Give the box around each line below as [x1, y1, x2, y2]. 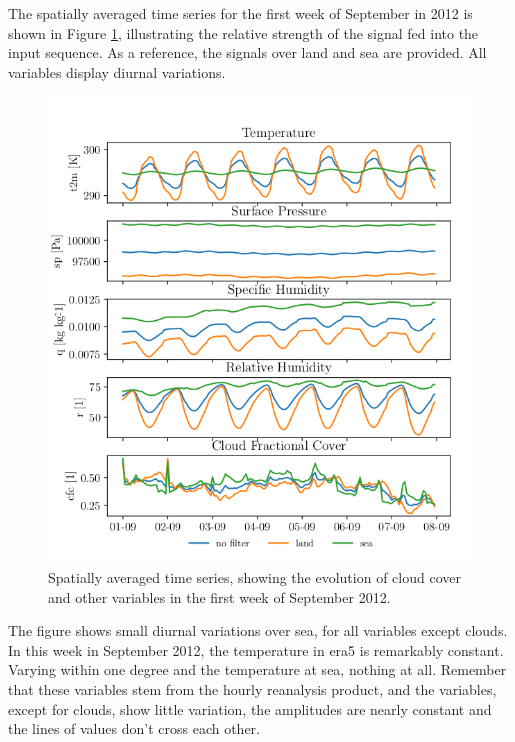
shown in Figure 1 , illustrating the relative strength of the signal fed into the [8, 22, 479, 43]
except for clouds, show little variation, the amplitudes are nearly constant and [8, 698, 492, 719]
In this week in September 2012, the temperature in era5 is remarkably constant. [8, 639, 504, 660]
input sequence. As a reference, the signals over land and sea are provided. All [8, 42, 487, 63]
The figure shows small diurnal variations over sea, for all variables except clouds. [8, 620, 508, 641]
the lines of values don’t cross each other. [8, 718, 260, 739]
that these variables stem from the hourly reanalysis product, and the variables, [8, 678, 497, 699]
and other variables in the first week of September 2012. [48, 586, 391, 607]
